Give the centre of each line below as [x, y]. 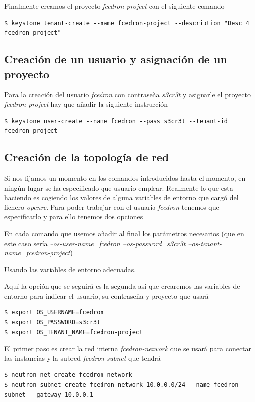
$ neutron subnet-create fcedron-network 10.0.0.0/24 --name [107, 385]
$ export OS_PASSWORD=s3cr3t [52, 323]
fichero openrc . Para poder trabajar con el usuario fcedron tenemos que [112, 207]
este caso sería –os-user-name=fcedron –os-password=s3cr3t [95, 243]
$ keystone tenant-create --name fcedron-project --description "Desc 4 [127, 23]
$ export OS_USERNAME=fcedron [54, 313]
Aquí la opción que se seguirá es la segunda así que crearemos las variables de [122, 286]
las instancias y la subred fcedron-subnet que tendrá [83, 358]
